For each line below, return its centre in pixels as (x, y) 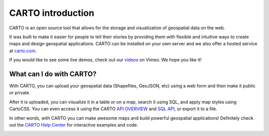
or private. (20, 93)
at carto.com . (23, 51)
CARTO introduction (52, 13)
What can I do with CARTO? (53, 74)
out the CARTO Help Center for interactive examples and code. (74, 125)
